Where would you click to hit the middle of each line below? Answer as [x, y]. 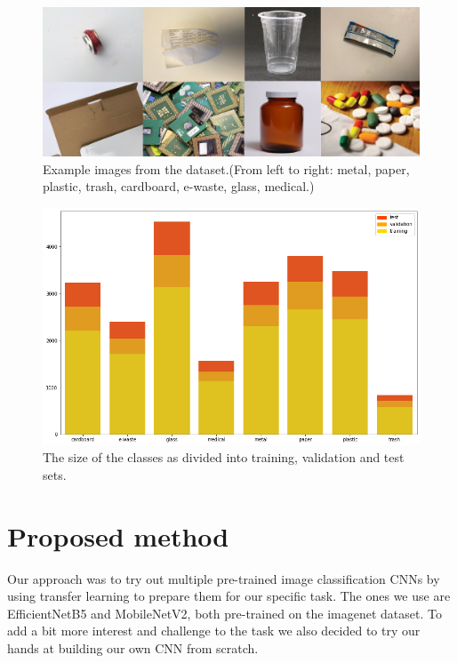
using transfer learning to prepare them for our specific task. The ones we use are [229, 596]
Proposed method [118, 535]
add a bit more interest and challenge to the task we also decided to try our [214, 631]
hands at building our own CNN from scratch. [133, 647]
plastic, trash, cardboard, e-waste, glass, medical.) [179, 186]
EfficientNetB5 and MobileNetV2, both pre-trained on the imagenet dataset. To [224, 613]
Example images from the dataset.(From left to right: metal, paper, [226, 168]
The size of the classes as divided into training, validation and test [224, 457]
